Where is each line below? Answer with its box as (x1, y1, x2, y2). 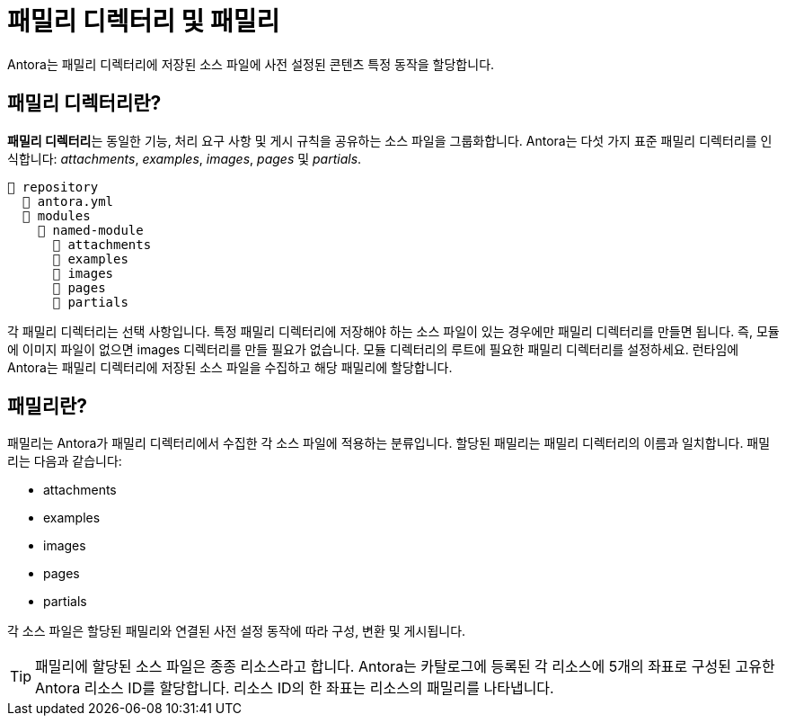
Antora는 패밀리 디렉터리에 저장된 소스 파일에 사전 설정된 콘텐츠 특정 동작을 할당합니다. (7, 56, 495, 72)
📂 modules (22, 208, 91, 223)
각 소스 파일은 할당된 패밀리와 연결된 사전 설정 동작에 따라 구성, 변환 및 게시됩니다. (7, 623, 466, 639)
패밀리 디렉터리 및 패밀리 (7, 6, 280, 37)
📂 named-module (37, 222, 144, 237)
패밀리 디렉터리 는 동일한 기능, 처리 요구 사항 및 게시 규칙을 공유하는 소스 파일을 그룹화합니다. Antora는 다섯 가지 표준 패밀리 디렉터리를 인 (7, 132, 773, 148)
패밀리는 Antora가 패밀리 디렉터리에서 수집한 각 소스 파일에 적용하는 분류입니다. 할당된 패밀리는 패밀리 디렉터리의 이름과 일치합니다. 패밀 (7, 435, 771, 451)
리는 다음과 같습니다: (7, 453, 122, 469)
